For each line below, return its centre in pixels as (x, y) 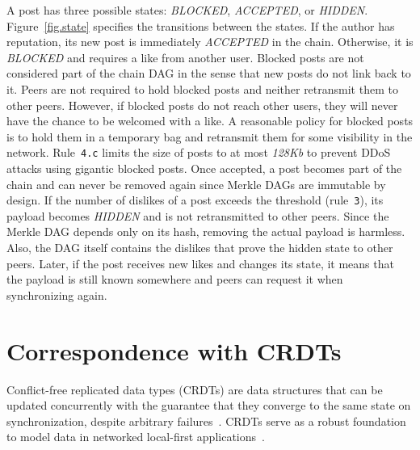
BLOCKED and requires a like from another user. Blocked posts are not (185, 57)
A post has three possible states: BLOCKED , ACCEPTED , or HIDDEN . (187, 10)
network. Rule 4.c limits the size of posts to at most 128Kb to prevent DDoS (199, 152)
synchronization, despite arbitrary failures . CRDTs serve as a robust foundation (206, 421)
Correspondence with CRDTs (174, 350)
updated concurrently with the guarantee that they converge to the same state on (209, 405)
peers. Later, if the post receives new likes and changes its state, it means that (200, 263)
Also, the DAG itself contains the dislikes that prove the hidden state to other (200, 248)
